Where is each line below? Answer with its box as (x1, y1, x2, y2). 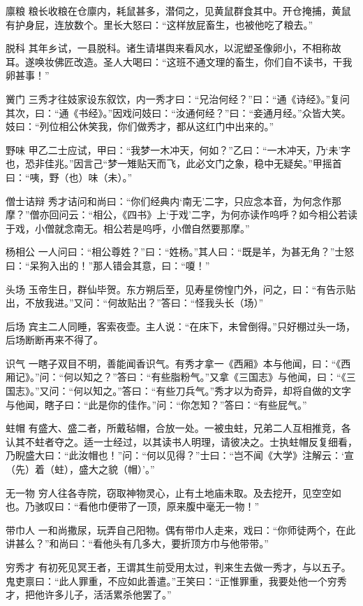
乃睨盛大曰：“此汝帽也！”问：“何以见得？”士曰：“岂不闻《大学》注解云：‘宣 (6, 448, 354, 463)
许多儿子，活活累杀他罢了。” (44, 587, 172, 602)
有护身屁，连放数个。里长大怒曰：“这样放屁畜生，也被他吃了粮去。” (6, 17, 313, 31)
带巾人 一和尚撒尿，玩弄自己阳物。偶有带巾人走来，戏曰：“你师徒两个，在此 (6, 522, 356, 537)
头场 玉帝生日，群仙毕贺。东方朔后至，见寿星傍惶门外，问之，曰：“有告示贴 (6, 281, 356, 296)
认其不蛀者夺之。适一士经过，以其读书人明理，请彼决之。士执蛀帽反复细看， (6, 434, 357, 449)
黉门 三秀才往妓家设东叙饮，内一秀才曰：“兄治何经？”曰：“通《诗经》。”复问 (6, 91, 350, 106)
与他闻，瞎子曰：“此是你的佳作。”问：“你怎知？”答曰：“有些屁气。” (6, 397, 307, 411)
